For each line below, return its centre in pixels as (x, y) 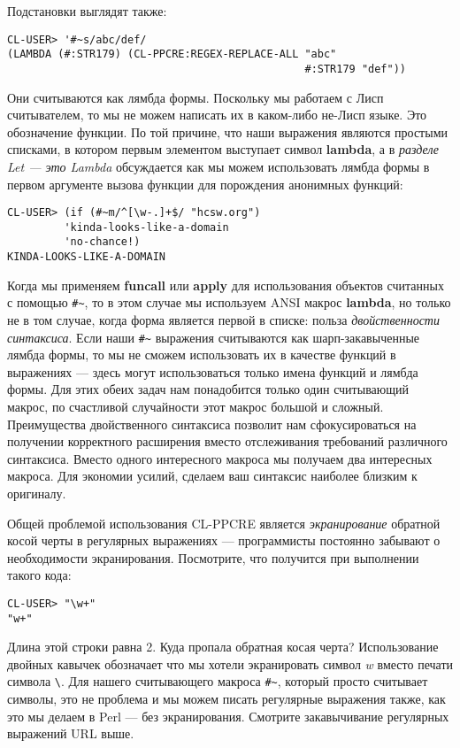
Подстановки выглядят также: (87, 11)
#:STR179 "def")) (356, 69)
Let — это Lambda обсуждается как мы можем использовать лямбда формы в (218, 166)
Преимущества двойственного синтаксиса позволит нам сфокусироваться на (212, 424)
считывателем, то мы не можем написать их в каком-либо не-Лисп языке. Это (217, 115)
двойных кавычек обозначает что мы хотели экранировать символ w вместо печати (230, 663)
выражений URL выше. (71, 733)
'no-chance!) (102, 242)
